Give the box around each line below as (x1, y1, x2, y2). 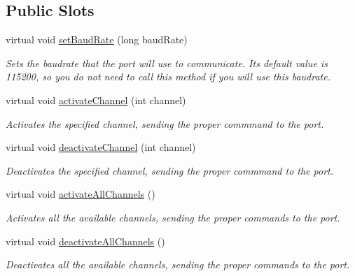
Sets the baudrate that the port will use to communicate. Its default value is (6, 55, 328, 70)
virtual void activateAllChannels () (6, 187, 155, 201)
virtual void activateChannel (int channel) (6, 92, 186, 107)
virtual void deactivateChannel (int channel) (6, 140, 196, 154)
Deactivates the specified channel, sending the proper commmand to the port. (6, 163, 334, 177)
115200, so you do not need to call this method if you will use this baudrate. (6, 69, 330, 84)
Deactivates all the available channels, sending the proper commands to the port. (6, 257, 350, 272)
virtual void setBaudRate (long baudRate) (6, 32, 188, 47)
